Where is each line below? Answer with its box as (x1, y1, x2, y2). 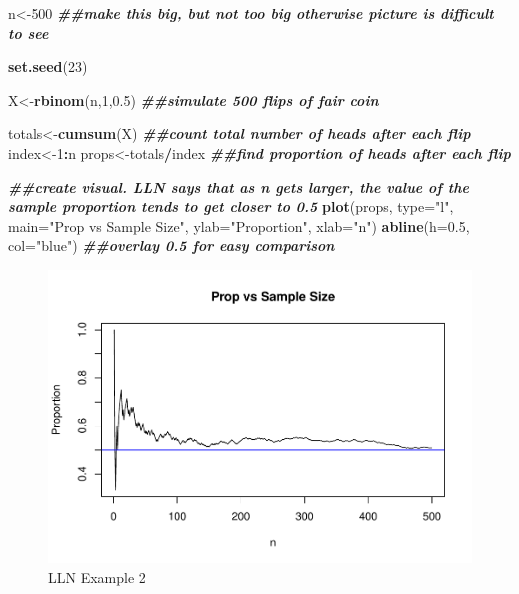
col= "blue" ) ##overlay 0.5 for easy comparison (8, 235, 335, 256)
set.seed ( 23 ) (8, 56, 88, 77)
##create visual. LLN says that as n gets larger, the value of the (8, 176, 469, 197)
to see (8, 22, 49, 43)
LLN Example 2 (48, 567, 146, 588)
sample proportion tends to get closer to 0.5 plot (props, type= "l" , (8, 196, 454, 217)
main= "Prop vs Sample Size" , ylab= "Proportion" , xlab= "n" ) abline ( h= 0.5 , (8, 215, 470, 236)
